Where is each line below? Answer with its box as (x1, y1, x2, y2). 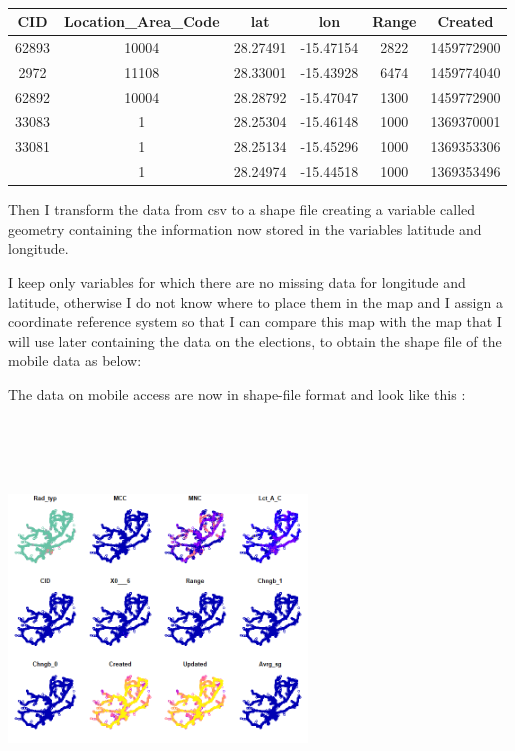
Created (437, 11, 494, 31)
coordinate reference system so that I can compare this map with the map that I (8, 311, 502, 332)
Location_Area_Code (64, 11, 220, 31)
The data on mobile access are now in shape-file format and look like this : (8, 383, 466, 404)
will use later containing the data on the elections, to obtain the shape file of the (8, 330, 502, 351)
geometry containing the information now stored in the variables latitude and (8, 218, 482, 239)
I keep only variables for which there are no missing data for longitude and (8, 271, 466, 292)
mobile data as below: (8, 350, 142, 371)
